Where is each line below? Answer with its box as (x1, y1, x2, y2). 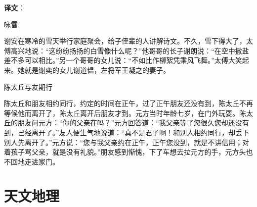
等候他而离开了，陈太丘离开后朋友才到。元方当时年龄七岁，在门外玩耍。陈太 (4, 107, 253, 118)
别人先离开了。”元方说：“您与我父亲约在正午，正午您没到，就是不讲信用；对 (4, 137, 250, 147)
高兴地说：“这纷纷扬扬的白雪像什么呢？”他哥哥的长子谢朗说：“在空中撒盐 (10, 45, 249, 55)
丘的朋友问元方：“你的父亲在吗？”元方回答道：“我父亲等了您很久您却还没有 (4, 117, 249, 128)
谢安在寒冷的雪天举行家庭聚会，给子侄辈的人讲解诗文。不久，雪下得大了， (4, 36, 246, 46)
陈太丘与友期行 (4, 81, 52, 92)
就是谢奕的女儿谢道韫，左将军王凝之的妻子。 (24, 64, 170, 75)
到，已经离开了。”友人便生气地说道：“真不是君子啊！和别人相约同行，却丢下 (4, 127, 250, 137)
